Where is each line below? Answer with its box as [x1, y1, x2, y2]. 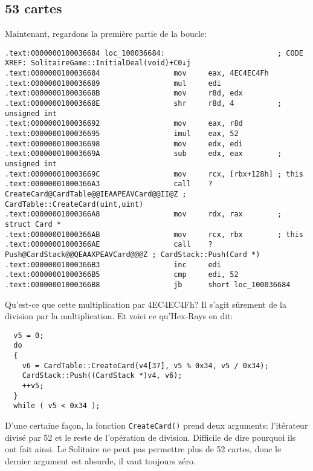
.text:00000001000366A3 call [5, 180, 191, 189]
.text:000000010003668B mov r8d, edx [5, 89, 243, 98]
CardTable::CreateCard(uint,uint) [5, 200, 144, 209]
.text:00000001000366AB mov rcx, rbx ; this [5, 230, 303, 239]
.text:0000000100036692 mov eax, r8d [5, 119, 243, 128]
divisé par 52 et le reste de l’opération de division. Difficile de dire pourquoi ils [5, 430, 296, 443]
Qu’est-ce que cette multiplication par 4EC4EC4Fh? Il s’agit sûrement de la [5, 297, 286, 310]
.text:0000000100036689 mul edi [5, 79, 221, 88]
